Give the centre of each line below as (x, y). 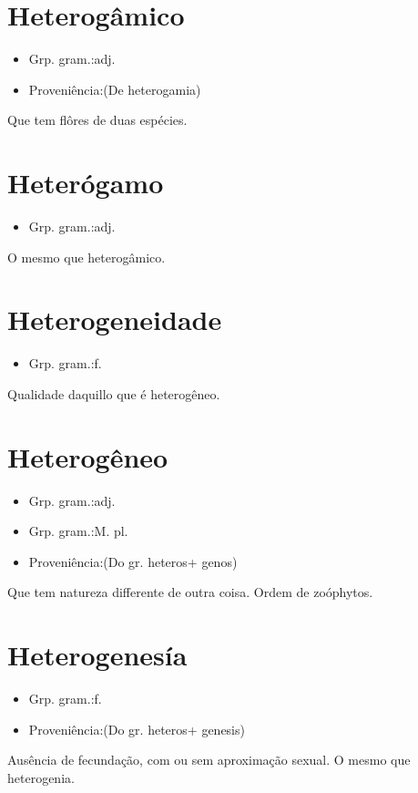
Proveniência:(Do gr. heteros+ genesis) (137, 729)
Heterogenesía (97, 655)
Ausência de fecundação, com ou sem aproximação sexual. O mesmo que (209, 760)
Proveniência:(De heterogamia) (115, 89)
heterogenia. (41, 777)
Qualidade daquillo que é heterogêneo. (114, 393)
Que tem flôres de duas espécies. (97, 120)
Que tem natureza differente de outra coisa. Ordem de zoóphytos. (190, 592)
